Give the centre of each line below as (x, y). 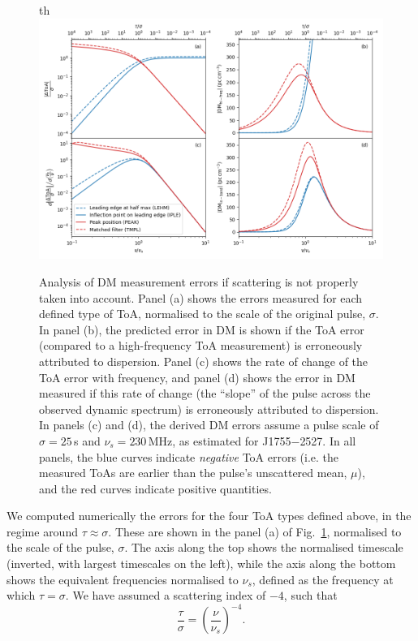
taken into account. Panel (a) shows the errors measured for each (201, 297)
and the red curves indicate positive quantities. (155, 488)
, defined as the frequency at (323, 579)
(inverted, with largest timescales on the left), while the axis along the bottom (201, 564)
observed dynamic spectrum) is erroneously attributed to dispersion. (209, 409)
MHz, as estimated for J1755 (220, 440)
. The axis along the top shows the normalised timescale (264, 547)
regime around (42, 531)
